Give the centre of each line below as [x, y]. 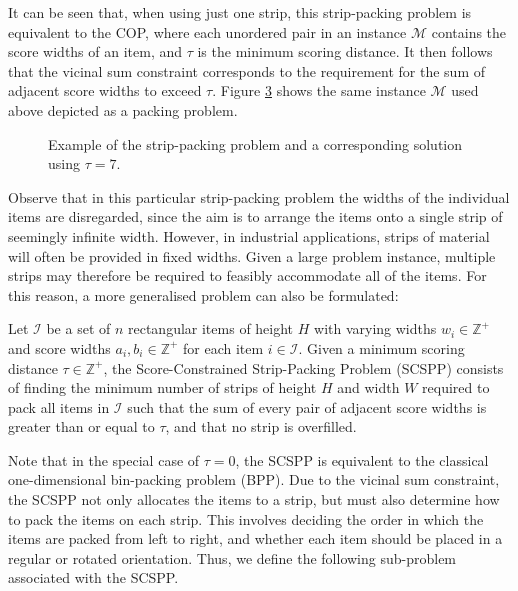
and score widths [59, 347]
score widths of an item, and [95, 51]
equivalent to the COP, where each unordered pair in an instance [207, 31]
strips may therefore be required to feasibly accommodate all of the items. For [247, 275]
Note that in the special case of [104, 459]
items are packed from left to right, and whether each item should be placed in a [255, 538]
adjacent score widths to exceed [105, 90]
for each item [223, 347]
